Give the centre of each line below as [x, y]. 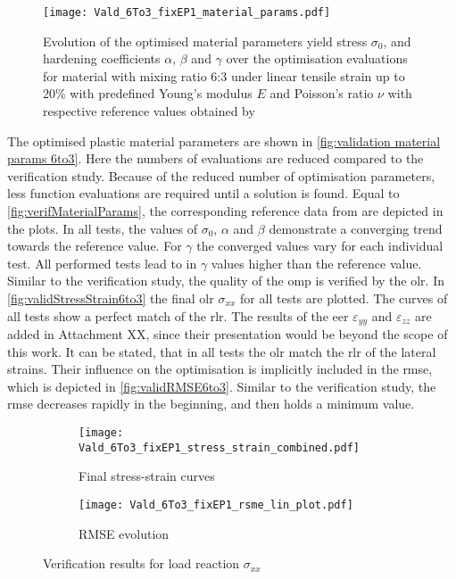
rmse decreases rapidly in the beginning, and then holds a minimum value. [211, 404]
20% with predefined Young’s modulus [148, 93]
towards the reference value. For [95, 246]
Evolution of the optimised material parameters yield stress [205, 41]
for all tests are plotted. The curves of [344, 298]
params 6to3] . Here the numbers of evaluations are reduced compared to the [216, 158]
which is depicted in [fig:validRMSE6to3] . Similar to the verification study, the [222, 386]
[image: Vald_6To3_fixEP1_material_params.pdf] [187, 12]
